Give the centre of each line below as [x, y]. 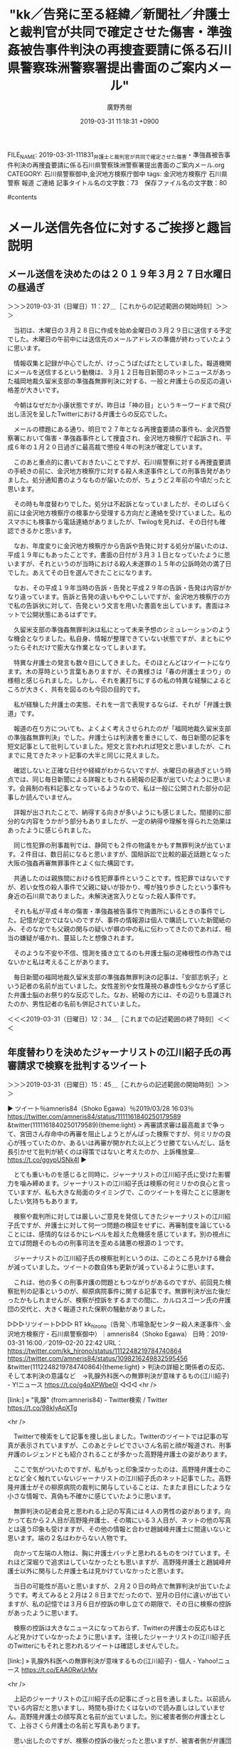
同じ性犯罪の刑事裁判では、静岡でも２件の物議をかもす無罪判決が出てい [119, 845]
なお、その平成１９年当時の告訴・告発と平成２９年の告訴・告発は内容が [119, 587]
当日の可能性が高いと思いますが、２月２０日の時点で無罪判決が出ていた [119, 1586]
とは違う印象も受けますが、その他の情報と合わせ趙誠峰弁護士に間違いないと [119, 1529]
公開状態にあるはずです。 [63, 614]
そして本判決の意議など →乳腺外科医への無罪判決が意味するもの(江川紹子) [118, 1376]
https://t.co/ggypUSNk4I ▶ [47, 1160]
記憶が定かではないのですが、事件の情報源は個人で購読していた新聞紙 [122, 919]
